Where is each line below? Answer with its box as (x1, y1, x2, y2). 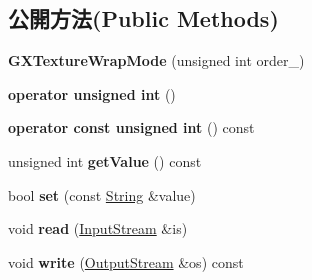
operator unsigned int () (8, 83, 176, 104)
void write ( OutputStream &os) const (8, 251, 244, 272)
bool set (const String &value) (8, 184, 196, 205)
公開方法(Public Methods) (8, 3, 279, 34)
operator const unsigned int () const (8, 117, 255, 138)
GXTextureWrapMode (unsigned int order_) (8, 50, 305, 71)
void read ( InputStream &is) (8, 218, 188, 239)
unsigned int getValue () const (8, 150, 202, 171)
